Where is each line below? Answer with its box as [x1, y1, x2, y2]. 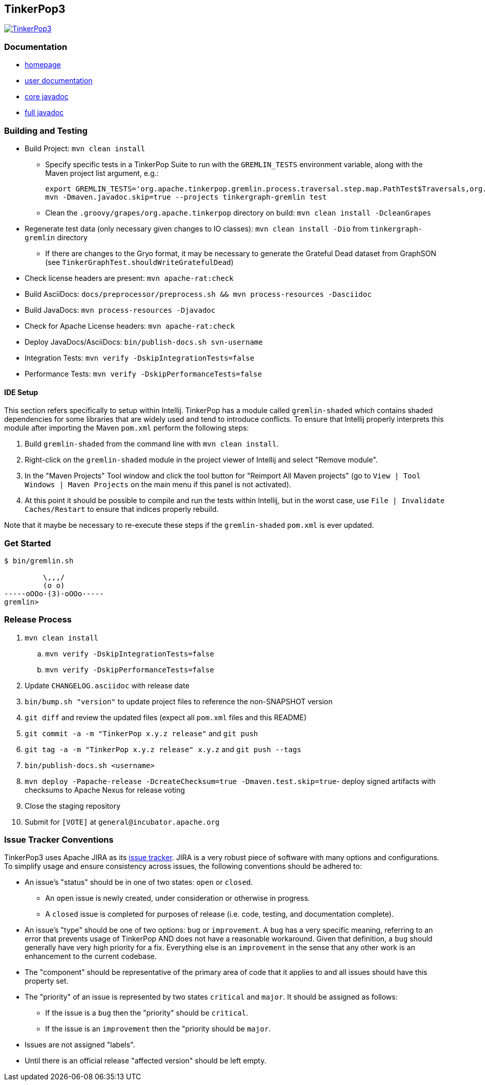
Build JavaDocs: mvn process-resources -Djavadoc [25, 305, 216, 314]
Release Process [4, 614, 72, 625]
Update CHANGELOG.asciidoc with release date [25, 681, 190, 690]
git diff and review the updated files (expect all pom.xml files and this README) [25, 713, 307, 722]
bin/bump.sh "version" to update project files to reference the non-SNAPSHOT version [25, 697, 333, 706]
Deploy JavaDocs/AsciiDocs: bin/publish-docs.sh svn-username [25, 337, 263, 346]
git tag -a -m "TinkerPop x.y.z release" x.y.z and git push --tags [25, 744, 302, 754]
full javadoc [25, 108, 64, 117]
